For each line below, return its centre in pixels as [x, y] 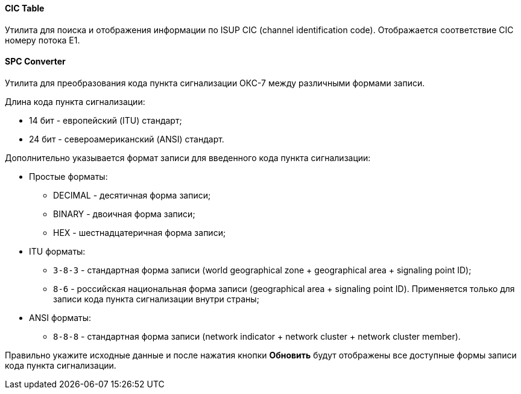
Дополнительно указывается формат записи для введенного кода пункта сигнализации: [188, 157]
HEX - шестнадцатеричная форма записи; [140, 232]
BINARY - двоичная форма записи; [124, 214]
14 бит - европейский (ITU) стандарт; [106, 120]
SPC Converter [35, 62]
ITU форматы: [57, 251]
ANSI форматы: [60, 317]
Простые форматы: [68, 176]
